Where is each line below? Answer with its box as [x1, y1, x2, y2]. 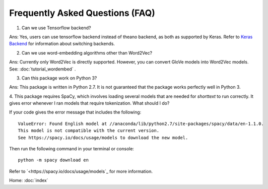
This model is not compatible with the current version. [18, 128, 160, 133]
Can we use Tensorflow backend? [21, 25, 91, 31]
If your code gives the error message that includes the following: [9, 109, 141, 115]
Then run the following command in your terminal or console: [9, 146, 134, 152]
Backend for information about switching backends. [9, 41, 115, 47]
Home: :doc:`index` [9, 178, 48, 184]
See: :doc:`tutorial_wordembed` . [9, 66, 76, 72]
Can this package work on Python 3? [21, 75, 97, 81]
